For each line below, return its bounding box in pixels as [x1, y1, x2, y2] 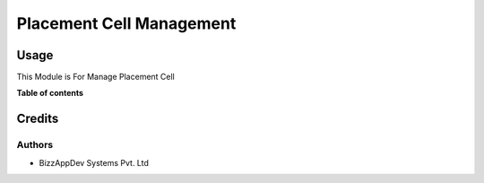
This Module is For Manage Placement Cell [16, 72, 175, 83]
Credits [16, 111, 59, 126]
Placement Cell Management [16, 13, 237, 33]
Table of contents [16, 88, 84, 99]
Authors [16, 139, 54, 152]
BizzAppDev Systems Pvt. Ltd [39, 157, 150, 168]
